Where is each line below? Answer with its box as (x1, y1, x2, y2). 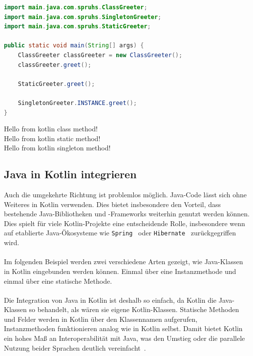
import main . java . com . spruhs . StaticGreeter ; (4, 23, 151, 30)
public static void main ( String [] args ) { (4, 42, 144, 49)
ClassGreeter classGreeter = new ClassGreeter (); (18, 51, 183, 59)
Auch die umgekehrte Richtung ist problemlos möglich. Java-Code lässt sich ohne (4, 189, 247, 200)
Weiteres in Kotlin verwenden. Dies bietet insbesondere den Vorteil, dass (4, 199, 221, 209)
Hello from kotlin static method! (4, 133, 101, 143)
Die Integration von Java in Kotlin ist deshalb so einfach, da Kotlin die (4, 294, 217, 305)
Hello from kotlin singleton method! (4, 143, 111, 153)
